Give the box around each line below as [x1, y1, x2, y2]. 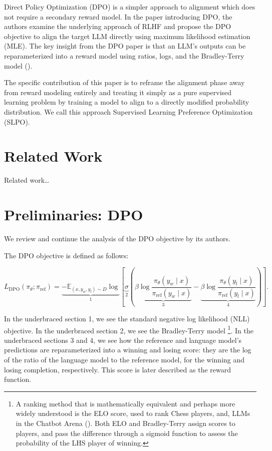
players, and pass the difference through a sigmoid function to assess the [16, 427, 238, 438]
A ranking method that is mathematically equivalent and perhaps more [16, 398, 235, 408]
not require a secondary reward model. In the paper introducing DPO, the [4, 11, 232, 22]
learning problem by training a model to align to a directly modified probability [4, 97, 249, 107]
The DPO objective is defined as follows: [4, 250, 129, 260]
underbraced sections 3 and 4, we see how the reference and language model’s [4, 334, 242, 345]
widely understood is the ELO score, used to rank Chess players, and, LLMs [16, 408, 250, 418]
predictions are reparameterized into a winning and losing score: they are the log [4, 344, 251, 355]
